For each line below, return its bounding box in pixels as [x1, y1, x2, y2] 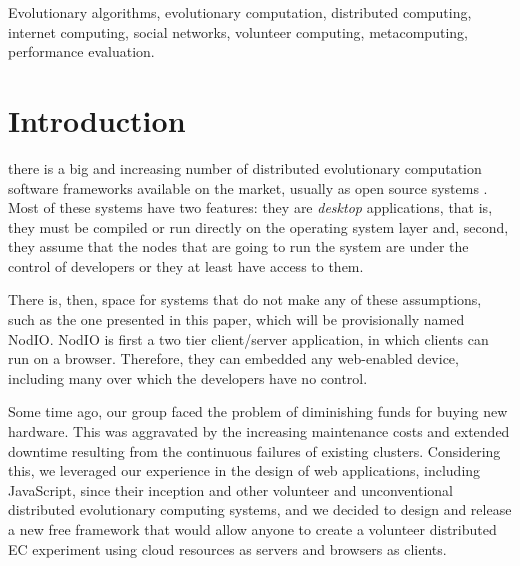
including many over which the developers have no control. [8, 367, 368, 388]
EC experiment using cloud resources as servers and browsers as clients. [8, 538, 447, 559]
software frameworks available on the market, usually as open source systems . [8, 177, 488, 198]
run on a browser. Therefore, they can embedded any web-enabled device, [8, 348, 459, 369]
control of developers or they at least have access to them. [8, 255, 364, 276]
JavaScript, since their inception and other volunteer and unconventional [8, 479, 453, 500]
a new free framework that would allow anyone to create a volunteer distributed [8, 519, 497, 539]
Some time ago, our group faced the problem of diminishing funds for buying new [8, 401, 508, 422]
